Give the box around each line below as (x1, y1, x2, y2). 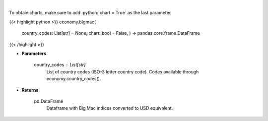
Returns (21, 87, 39, 93)
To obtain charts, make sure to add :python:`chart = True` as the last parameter (9, 10, 171, 16)
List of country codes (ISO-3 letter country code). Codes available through (46, 68, 199, 74)
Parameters (21, 50, 47, 57)
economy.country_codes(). (46, 76, 101, 82)
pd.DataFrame (34, 98, 64, 104)
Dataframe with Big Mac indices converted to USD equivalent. (46, 105, 173, 111)
